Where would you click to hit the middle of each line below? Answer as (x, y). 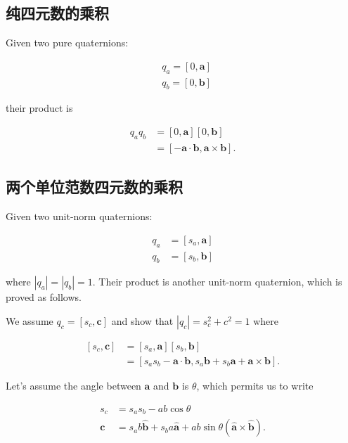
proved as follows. (44, 297)
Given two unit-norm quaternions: (79, 216)
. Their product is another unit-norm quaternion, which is (217, 282)
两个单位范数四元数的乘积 (94, 187)
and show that (142, 320)
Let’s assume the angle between (73, 386)
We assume (30, 320)
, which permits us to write (255, 386)
